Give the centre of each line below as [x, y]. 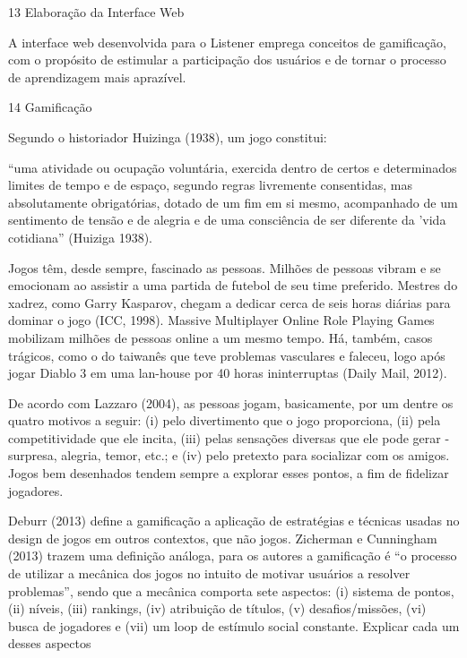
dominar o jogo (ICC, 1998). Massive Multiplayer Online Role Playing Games [221, 320]
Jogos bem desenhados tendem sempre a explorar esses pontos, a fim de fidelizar [229, 473]
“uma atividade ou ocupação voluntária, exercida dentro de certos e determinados [233, 167]
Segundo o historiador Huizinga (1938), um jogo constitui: [168, 137]
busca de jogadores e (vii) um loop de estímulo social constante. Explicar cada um [234, 625]
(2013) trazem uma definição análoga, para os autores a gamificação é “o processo [233, 555]
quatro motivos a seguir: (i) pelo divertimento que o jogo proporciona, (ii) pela [225, 420]
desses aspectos [50, 643]
